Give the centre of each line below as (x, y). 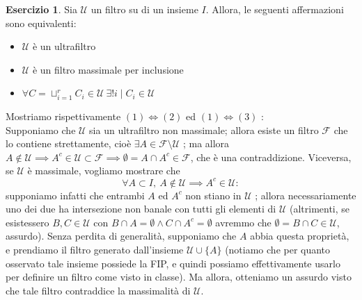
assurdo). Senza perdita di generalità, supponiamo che (121, 236)
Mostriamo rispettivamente (63, 116)
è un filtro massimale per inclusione (108, 69)
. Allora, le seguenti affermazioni (275, 9)
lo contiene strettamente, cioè (69, 143)
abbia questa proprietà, (300, 236)
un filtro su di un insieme (144, 9)
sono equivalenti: (41, 23)
